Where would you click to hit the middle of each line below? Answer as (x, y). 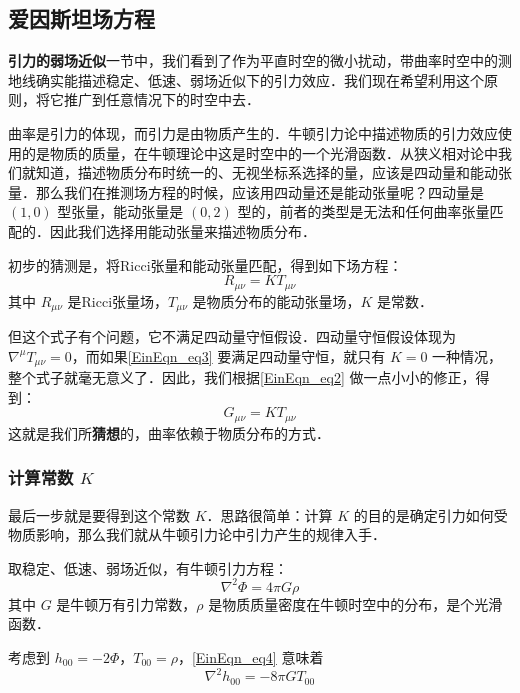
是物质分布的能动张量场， (276, 300)
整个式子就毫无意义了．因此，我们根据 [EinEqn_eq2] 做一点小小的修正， (242, 377)
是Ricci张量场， (118, 300)
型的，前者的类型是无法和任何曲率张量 (363, 211)
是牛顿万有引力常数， (126, 603)
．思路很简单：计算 (269, 514)
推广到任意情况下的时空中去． (161, 99)
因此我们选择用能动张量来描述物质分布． (182, 230)
